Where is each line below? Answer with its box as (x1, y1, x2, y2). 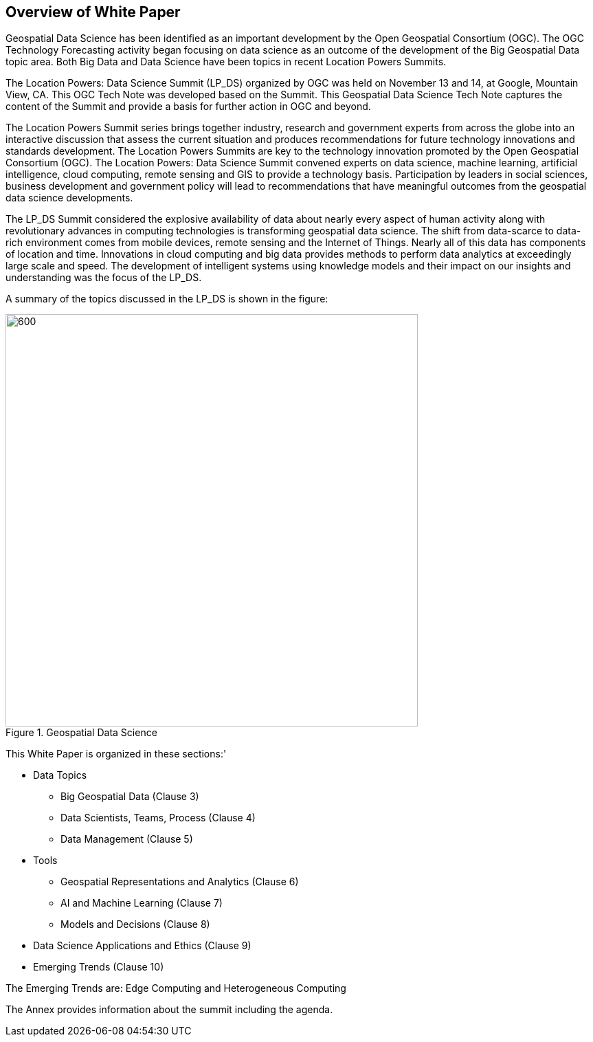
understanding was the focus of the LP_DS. (5, 271, 202, 284)
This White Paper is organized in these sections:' (5, 748, 227, 760)
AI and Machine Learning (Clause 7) (60, 897, 223, 909)
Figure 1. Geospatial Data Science (5, 727, 157, 739)
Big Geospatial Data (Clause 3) (60, 790, 199, 803)
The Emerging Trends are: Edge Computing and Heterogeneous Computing (5, 982, 346, 995)
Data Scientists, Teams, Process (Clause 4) (60, 812, 256, 824)
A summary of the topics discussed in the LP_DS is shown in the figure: (5, 293, 328, 305)
